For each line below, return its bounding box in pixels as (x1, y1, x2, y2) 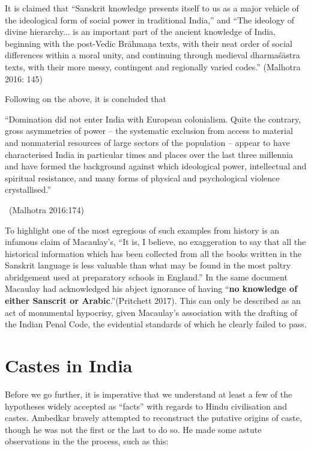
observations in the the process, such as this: (5, 435, 169, 447)
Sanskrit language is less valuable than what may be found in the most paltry (5, 259, 291, 271)
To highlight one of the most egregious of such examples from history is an (5, 223, 280, 236)
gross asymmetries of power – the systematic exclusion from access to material (5, 124, 293, 137)
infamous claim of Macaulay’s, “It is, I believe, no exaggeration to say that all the (5, 235, 306, 248)
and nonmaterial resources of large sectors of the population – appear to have (5, 136, 290, 148)
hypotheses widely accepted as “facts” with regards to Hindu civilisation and (5, 399, 287, 412)
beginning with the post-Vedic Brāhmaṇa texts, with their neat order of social (5, 37, 292, 49)
